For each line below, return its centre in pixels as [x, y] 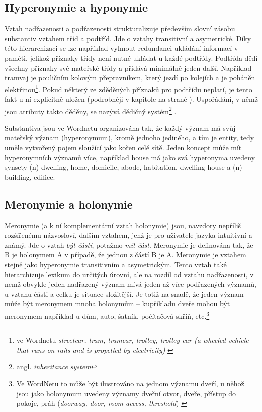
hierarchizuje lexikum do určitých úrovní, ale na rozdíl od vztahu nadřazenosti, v [129, 274]
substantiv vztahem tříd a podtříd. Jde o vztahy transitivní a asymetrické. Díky [128, 38]
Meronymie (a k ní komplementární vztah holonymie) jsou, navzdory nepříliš [123, 225]
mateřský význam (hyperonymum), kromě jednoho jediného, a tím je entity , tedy [129, 137]
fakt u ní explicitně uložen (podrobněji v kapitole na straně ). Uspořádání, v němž [131, 99]
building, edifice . [30, 177]
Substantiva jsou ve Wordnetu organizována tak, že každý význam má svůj [120, 127]
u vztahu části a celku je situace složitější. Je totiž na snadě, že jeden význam [124, 294]
